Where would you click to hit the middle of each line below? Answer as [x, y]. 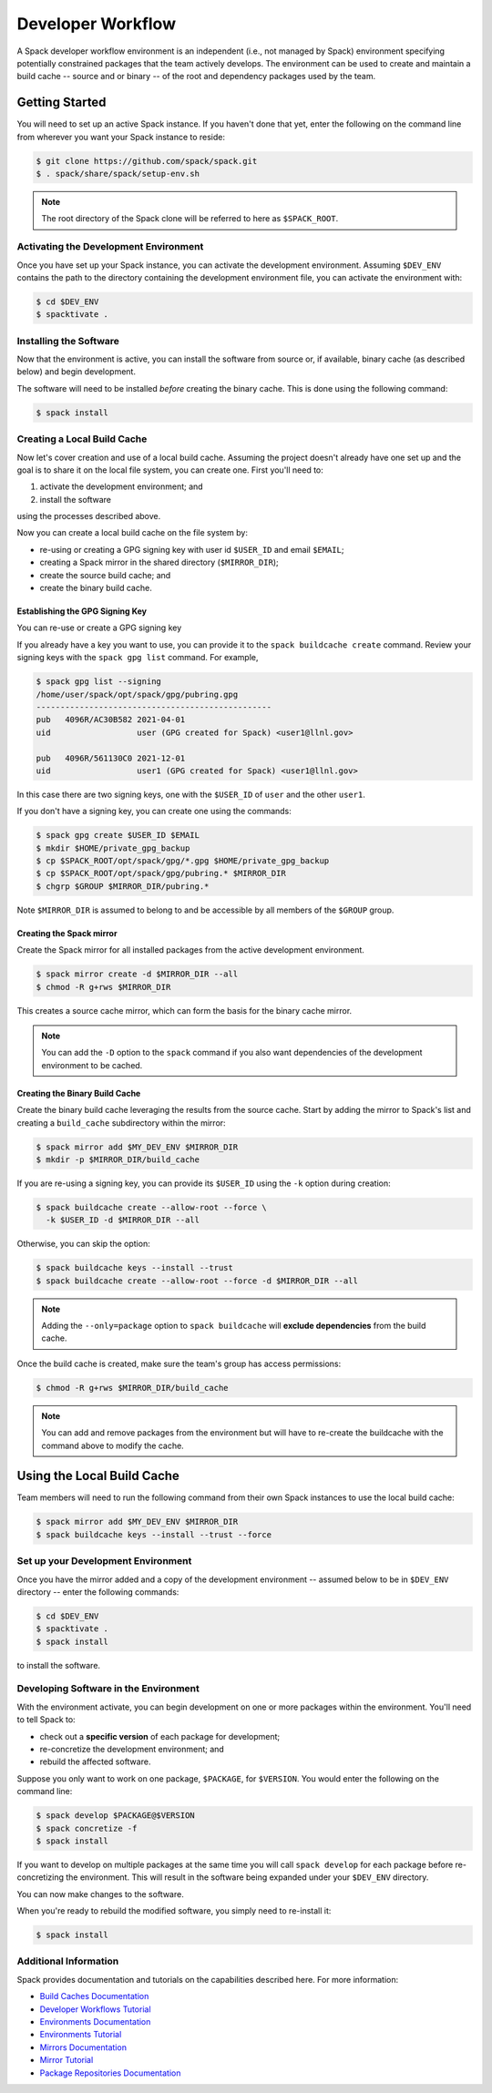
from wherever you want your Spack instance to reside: [121, 137]
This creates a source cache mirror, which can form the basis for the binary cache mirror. [184, 1010]
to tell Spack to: [46, 1720]
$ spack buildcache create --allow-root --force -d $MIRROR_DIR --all [197, 1281]
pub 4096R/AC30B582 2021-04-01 [111, 720]
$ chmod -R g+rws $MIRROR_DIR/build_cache [132, 1388]
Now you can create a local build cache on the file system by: [132, 533]
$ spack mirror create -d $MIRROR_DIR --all [137, 974]
